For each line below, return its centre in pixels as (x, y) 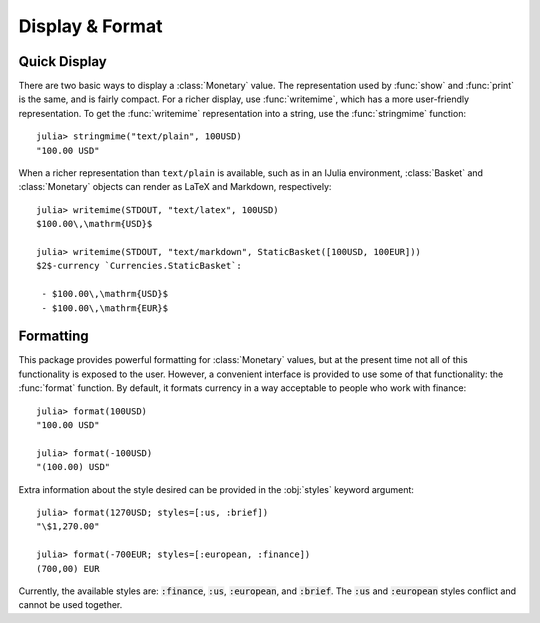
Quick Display (62, 61)
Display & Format (90, 26)
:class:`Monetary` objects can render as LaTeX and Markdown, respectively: (175, 187)
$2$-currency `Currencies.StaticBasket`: (139, 266)
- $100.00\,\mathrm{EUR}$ (105, 308)
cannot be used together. (70, 605)
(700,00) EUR (68, 568)
